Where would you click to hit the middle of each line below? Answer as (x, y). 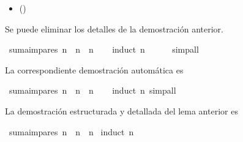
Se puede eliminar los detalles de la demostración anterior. (114, 28)
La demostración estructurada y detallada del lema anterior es (121, 110)
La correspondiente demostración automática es (94, 69)
